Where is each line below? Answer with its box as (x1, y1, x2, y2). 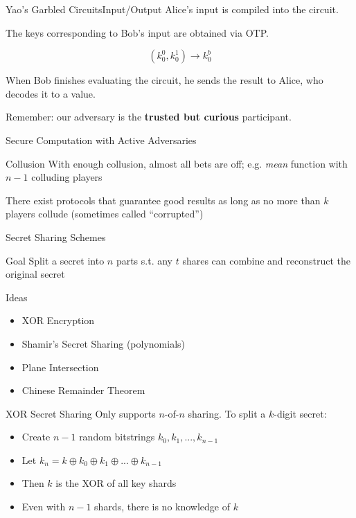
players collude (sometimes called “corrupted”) (6, 206, 204, 221)
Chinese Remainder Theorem (21, 383, 145, 398)
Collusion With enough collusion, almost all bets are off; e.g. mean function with (6, 156, 348, 170)
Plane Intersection (21, 359, 99, 374)
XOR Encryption (21, 313, 95, 328)
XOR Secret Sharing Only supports (6, 406, 156, 420)
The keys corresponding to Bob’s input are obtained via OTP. (6, 25, 269, 39)
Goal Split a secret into (6, 253, 105, 267)
